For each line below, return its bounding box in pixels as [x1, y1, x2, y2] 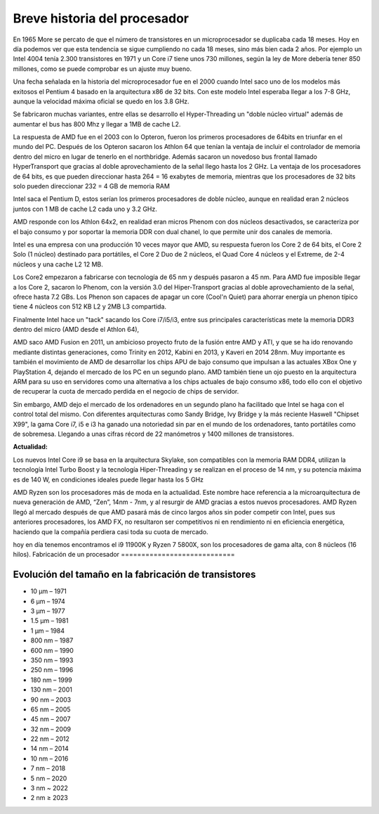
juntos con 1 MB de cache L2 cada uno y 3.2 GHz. [13, 205, 158, 213]
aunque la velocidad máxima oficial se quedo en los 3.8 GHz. [13, 97, 189, 105]
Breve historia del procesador [13, 11, 189, 26]
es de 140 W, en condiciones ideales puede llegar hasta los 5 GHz [13, 475, 204, 484]
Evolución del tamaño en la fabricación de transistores [13, 569, 256, 581]
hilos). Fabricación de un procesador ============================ [13, 550, 235, 559]
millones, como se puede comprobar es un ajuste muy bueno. [13, 64, 192, 73]
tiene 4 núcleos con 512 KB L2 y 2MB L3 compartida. [13, 302, 167, 311]
